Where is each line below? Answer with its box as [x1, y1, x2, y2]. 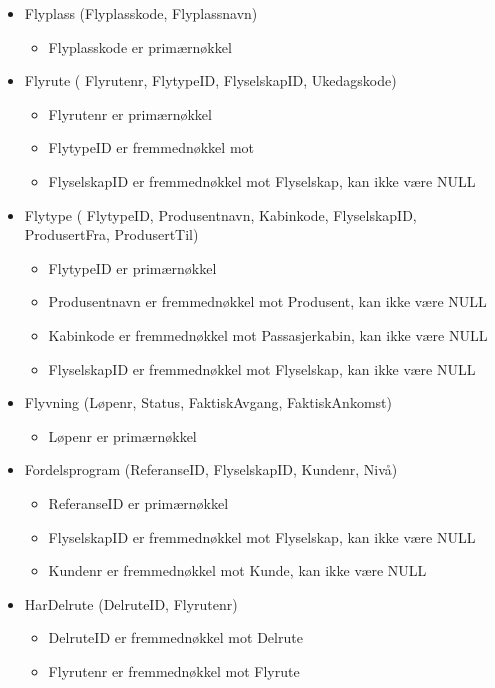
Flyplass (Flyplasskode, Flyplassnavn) [24, 3, 258, 23]
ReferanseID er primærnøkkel [48, 492, 229, 513]
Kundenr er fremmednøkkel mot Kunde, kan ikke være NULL [48, 560, 427, 581]
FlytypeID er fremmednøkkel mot [48, 137, 255, 158]
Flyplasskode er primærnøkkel [48, 36, 232, 57]
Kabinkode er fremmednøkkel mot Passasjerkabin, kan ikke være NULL [48, 324, 488, 345]
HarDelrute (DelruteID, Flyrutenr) [24, 593, 238, 614]
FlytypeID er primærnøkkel [48, 257, 217, 278]
